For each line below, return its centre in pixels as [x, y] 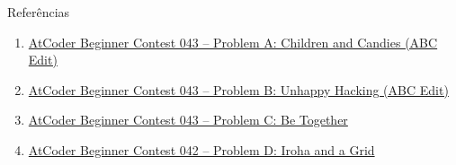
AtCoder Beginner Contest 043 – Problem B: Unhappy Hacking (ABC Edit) [238, 89]
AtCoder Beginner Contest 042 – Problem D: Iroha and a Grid [201, 149]
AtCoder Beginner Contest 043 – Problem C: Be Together [188, 120]
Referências [39, 12]
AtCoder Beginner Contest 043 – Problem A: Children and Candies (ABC [233, 42]
